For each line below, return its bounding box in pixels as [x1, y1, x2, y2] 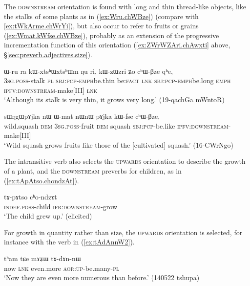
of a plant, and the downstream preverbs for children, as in [4, 165, 182, 176]
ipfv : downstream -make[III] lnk [4, 85, 98, 95]
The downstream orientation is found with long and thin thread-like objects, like [4, 1, 247, 11]
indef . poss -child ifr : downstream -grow [4, 201, 118, 211]
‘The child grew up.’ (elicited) [4, 211, 92, 221]
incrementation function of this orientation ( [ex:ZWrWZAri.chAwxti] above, [4, 40, 230, 50]
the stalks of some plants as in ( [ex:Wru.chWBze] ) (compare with [4, 11, 199, 21]
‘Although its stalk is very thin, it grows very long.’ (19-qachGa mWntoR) [4, 94, 225, 105]
